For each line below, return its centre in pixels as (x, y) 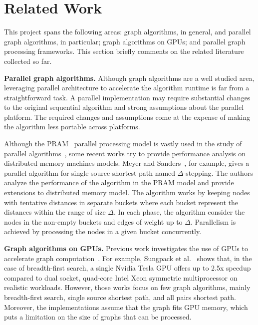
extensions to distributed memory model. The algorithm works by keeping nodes (127, 192)
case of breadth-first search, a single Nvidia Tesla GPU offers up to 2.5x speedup (128, 268)
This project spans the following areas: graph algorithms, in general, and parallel (128, 32)
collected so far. (28, 61)
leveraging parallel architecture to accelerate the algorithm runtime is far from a (127, 88)
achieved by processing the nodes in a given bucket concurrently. (103, 231)
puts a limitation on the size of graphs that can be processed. (98, 317)
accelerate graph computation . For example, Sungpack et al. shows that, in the (128, 258)
